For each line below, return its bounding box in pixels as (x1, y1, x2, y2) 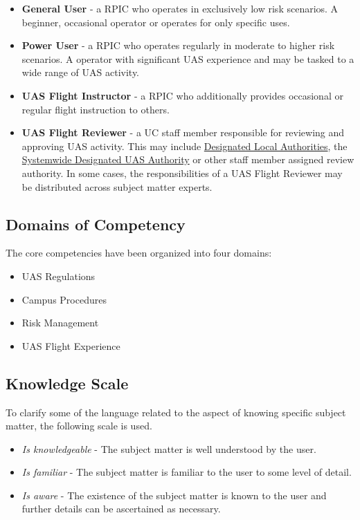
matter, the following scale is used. (6, 418, 152, 433)
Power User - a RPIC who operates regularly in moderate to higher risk (21, 38, 335, 53)
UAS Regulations (21, 268, 96, 283)
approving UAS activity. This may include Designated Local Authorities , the (21, 138, 348, 153)
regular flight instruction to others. (21, 102, 170, 116)
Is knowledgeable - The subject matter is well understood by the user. (21, 441, 316, 456)
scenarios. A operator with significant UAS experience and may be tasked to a (21, 51, 354, 66)
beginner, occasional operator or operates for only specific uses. (21, 15, 290, 29)
